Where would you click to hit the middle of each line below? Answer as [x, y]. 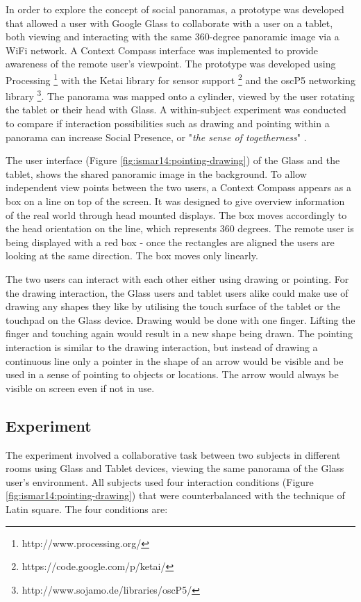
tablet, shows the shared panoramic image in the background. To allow [156, 173]
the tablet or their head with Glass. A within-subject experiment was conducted [176, 109]
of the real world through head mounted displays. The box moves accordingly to [176, 214]
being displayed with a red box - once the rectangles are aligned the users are [170, 242]
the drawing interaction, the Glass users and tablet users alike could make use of [177, 292]
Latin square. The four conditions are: [87, 509]
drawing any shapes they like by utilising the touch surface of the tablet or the [173, 306]
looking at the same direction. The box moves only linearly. [132, 255]
